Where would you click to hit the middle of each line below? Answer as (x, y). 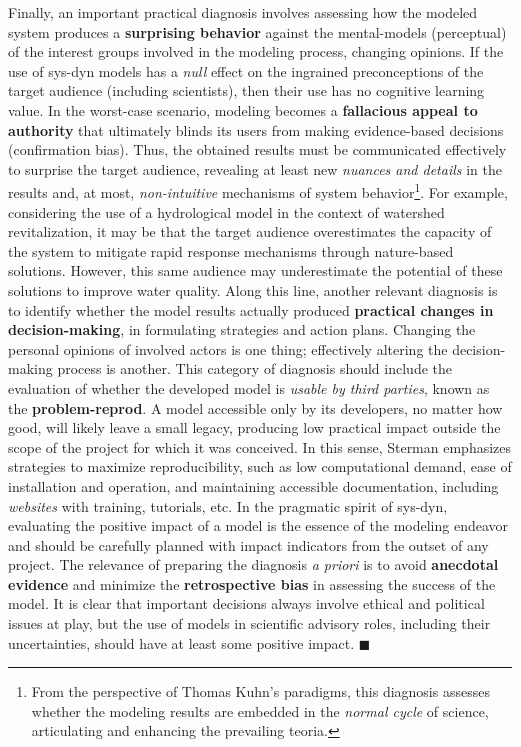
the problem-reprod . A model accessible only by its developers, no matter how (255, 407)
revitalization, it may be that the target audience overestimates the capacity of (250, 231)
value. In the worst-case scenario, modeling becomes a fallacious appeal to (243, 109)
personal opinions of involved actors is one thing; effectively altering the (228, 348)
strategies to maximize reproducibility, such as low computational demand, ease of (260, 466)
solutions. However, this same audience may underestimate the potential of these (255, 270)
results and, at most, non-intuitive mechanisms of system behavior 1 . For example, (258, 190)
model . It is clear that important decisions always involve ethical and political (246, 603)
